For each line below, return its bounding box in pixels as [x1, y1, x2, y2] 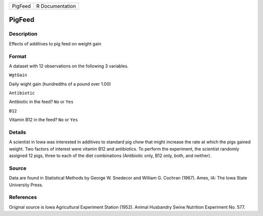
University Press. [9, 182, 43, 188]
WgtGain [9, 72, 28, 78]
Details [9, 129, 26, 136]
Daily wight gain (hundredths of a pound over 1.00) [9, 81, 112, 87]
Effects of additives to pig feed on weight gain [9, 40, 102, 46]
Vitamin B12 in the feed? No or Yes [9, 117, 78, 123]
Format [9, 53, 27, 59]
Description [9, 31, 38, 38]
